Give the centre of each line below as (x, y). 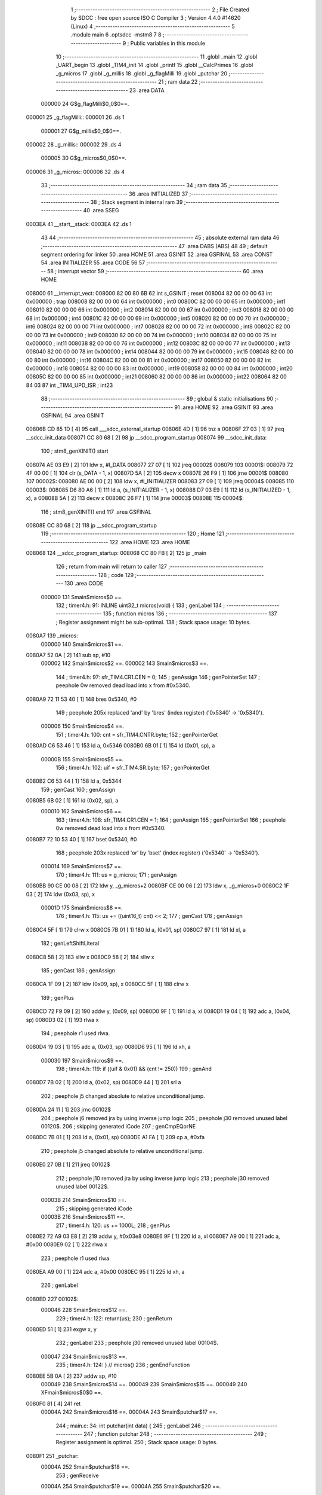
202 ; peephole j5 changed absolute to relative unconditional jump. (123, 1096)
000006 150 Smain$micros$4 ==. (83, 726)
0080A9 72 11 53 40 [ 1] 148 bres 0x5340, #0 (81, 699)
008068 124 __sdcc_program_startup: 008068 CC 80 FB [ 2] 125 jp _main (116, 553)
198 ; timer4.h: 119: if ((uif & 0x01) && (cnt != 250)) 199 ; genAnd (134, 1069)
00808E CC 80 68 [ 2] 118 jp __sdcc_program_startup (92, 525)
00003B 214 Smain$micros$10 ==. (83, 1200)
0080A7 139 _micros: (52, 636)
